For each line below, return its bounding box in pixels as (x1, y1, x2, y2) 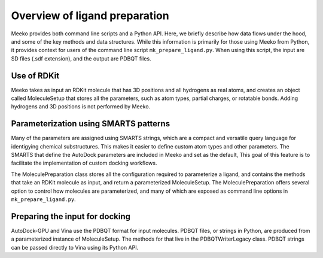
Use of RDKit (11, 71, 60, 81)
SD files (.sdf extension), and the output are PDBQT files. (11, 54, 152, 62)
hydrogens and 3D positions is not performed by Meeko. (11, 103, 151, 110)
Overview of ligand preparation (11, 9, 170, 22)
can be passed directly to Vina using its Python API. (11, 244, 139, 251)
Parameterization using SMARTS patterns (11, 119, 170, 129)
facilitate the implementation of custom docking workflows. (11, 159, 157, 167)
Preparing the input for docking (11, 211, 131, 221)
